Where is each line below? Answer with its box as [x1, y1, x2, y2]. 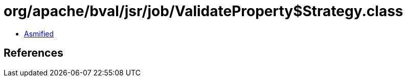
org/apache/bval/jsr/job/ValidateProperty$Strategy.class [4, 3, 403, 20]
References [4, 47, 63, 60]
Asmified [24, 29, 54, 38]
